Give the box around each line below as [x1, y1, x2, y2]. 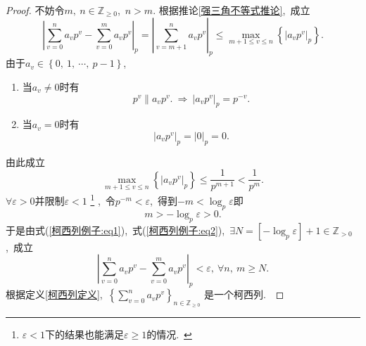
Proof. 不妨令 [6, 3, 65, 17]
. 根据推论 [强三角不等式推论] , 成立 [153, 3, 310, 17]
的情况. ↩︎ [146, 327, 192, 342]
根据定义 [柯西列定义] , [6, 287, 103, 302]
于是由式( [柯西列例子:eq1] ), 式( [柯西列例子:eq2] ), [6, 222, 225, 237]
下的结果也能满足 [44, 327, 124, 342]
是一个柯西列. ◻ [203, 287, 284, 302]
